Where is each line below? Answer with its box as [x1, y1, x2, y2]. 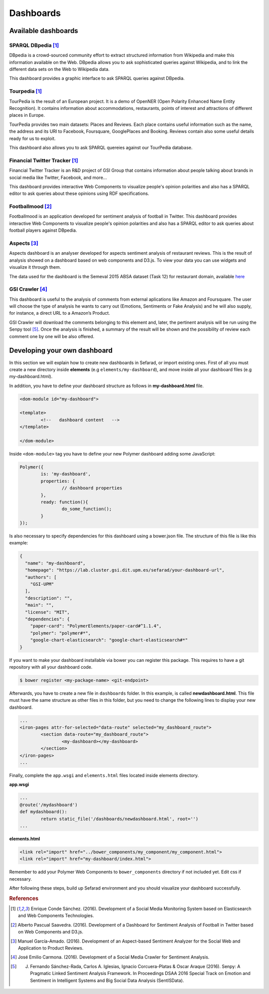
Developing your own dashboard [9, 346, 113, 355]
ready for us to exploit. [9, 135, 56, 141]
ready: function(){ [40, 499, 88, 504]
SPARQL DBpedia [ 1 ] [9, 41, 59, 48]
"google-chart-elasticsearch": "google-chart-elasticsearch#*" [30, 637, 188, 643]
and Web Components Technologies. [18, 913, 94, 919]
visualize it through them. [9, 264, 61, 270]
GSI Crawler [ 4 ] [9, 286, 47, 293]
